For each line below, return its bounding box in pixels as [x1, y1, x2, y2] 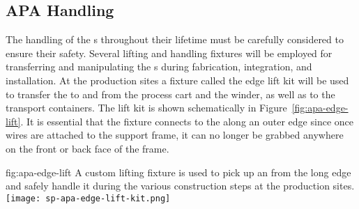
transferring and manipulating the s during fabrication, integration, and [6, 59, 312, 74]
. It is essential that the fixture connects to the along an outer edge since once [20, 114, 353, 128]
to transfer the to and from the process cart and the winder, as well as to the [6, 86, 335, 101]
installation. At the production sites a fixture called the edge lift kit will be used [6, 72, 349, 87]
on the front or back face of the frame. [6, 141, 169, 155]
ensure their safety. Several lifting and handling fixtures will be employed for [6, 45, 333, 60]
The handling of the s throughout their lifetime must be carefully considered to [6, 32, 344, 47]
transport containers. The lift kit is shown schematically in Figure [6, 100, 287, 115]
